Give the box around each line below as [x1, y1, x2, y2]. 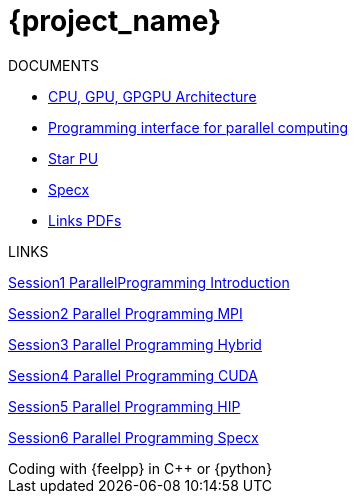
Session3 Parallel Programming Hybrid [8, 335, 262, 353]
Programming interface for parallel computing [48, 118, 349, 136]
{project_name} [8, 4, 222, 38]
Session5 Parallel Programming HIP [8, 397, 241, 415]
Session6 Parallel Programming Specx [8, 428, 259, 446]
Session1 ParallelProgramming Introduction [8, 273, 290, 291]
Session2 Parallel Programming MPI [8, 304, 243, 322]
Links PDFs [48, 211, 122, 229]
